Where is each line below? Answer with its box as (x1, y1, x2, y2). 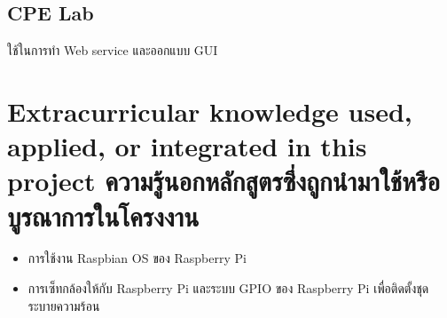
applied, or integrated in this (7, 128, 367, 164)
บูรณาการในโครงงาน (7, 197, 200, 234)
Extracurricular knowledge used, (7, 92, 412, 129)
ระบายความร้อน (27, 296, 100, 314)
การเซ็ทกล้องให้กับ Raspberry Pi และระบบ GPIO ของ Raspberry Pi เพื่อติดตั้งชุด (27, 279, 429, 298)
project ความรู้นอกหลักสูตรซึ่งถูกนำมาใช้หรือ (7, 163, 441, 199)
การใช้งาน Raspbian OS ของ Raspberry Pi (27, 249, 247, 267)
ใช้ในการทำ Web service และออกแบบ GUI (7, 41, 218, 60)
